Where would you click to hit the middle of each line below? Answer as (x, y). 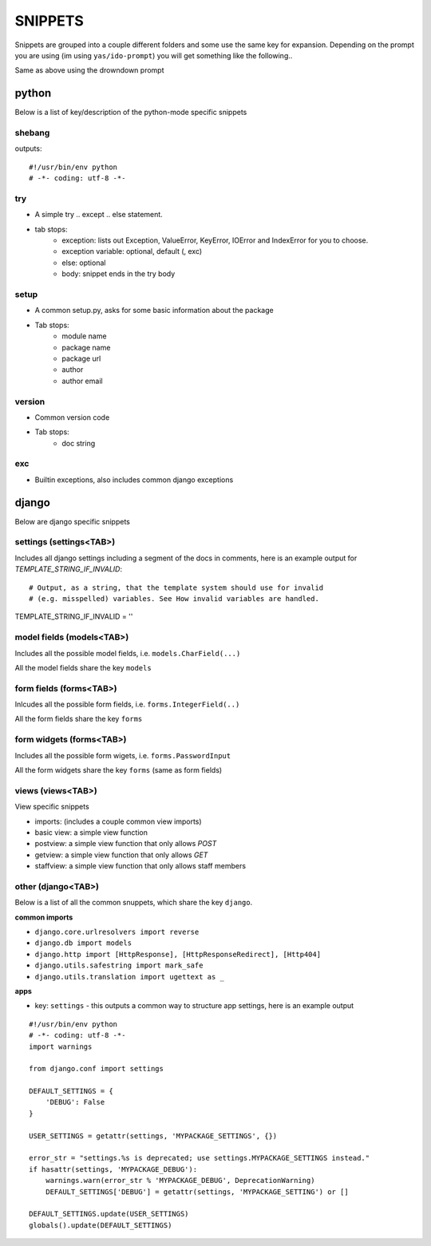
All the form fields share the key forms (79, 719)
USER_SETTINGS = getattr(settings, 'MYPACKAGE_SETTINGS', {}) (153, 1136)
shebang (32, 133)
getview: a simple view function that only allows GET (121, 855)
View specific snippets (52, 807)
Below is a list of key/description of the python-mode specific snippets (131, 113)
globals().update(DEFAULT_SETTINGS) (101, 1225)
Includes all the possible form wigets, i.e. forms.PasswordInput (123, 755)
